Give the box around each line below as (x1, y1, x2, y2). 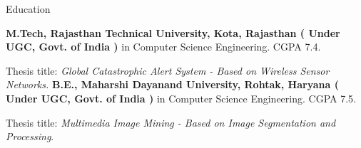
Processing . (6, 129, 54, 144)
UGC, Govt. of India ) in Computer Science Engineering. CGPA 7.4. (6, 39, 321, 54)
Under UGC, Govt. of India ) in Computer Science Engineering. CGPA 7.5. (6, 90, 356, 105)
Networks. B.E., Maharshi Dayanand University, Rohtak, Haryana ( (6, 77, 339, 92)
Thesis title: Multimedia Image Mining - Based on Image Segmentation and (6, 115, 336, 129)
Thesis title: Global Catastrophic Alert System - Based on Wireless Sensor (6, 63, 330, 78)
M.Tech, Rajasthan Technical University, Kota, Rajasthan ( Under (6, 25, 340, 40)
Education (6, 1, 51, 16)
